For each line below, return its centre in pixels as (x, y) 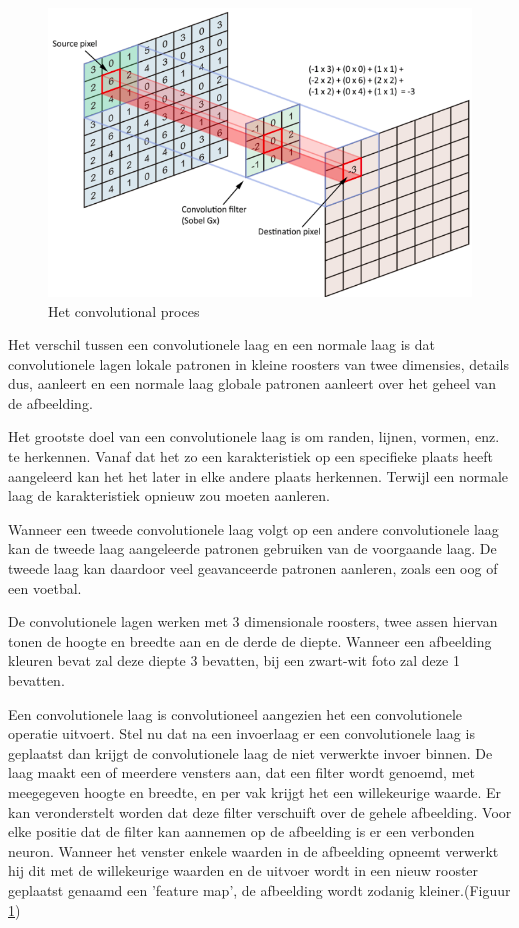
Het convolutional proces (124, 310)
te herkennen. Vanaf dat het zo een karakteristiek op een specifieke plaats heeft (250, 456)
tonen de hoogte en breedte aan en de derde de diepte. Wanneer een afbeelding (250, 640)
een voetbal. (45, 587)
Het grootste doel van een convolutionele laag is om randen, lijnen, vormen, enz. (254, 436)
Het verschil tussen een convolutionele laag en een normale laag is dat (221, 344)
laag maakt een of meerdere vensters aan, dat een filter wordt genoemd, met (241, 772)
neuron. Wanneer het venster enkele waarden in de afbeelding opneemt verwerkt (253, 850)
